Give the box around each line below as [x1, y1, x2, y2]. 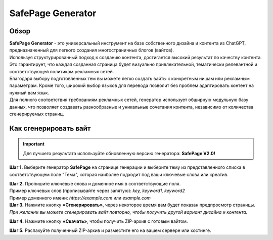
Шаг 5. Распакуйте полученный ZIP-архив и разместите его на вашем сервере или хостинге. [9, 227, 212, 233]
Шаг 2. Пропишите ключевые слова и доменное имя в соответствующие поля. [9, 180, 181, 186]
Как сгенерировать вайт [9, 124, 91, 132]
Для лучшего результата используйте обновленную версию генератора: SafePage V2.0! [23, 150, 216, 156]
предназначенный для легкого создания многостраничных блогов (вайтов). [9, 47, 174, 53]
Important [23, 141, 45, 147]
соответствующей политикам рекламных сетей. [9, 68, 114, 74]
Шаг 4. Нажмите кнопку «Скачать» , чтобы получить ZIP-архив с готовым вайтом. [9, 218, 188, 224]
